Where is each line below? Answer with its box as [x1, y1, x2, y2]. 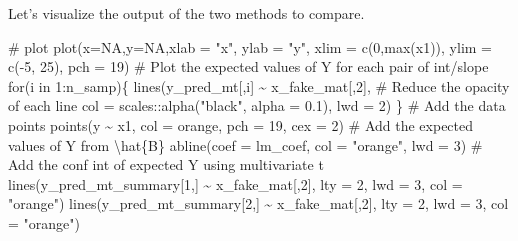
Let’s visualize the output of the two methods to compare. [8, 3, 365, 23]
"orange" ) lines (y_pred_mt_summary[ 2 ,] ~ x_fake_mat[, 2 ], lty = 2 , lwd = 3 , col [8, 193, 509, 214]
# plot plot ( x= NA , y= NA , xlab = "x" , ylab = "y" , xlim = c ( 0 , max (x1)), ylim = [8, 36, 493, 57]
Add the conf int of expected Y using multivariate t [8, 154, 324, 175]
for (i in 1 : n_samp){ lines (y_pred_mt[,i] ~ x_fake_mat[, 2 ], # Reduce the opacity [8, 75, 510, 96]
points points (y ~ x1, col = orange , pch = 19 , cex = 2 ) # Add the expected [8, 114, 474, 135]
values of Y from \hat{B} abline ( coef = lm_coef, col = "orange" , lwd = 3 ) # [8, 134, 483, 155]
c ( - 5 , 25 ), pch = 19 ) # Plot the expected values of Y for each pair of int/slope [8, 56, 489, 77]
